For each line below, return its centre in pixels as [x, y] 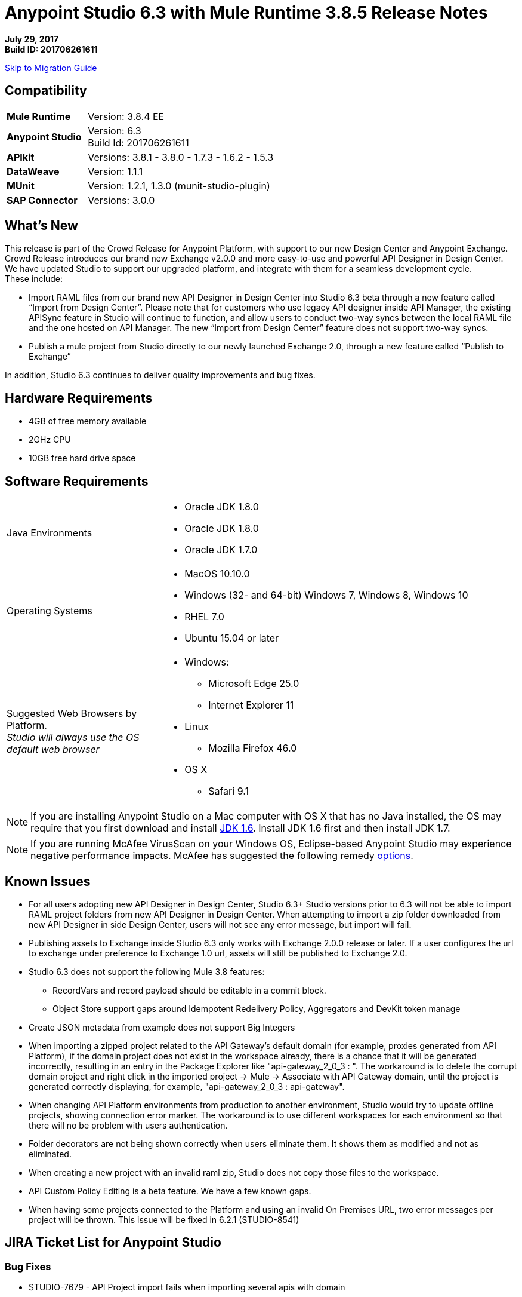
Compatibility [46, 91]
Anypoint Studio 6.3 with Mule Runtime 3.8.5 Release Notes [246, 13]
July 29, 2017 [32, 39]
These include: [34, 279]
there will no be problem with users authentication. [128, 1125]
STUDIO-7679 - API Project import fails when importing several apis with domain [187, 1287]
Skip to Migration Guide [51, 68]
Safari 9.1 [228, 791]
